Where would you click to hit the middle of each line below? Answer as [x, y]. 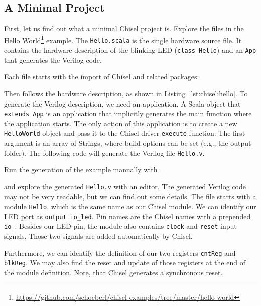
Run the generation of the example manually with [81, 170]
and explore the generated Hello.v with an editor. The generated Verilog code [125, 186]
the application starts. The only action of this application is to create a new [121, 123]
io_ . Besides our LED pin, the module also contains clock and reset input [120, 226]
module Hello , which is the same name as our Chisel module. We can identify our [130, 206]
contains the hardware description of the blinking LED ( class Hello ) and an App [130, 50]
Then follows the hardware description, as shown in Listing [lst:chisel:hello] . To [126, 93]
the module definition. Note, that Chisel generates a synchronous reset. [113, 273]
